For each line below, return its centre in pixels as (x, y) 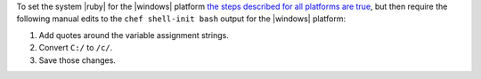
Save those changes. (77, 60)
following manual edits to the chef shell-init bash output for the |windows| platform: (181, 19)
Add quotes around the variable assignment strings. (134, 35)
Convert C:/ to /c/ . (76, 48)
